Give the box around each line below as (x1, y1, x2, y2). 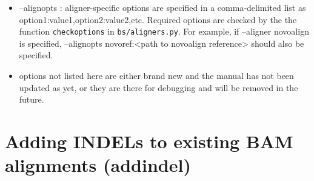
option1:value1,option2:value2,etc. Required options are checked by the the (19, 13, 297, 26)
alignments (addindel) (5, 152, 191, 177)
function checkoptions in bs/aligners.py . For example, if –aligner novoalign (19, 25, 309, 38)
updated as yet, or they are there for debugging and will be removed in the (19, 81, 298, 94)
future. (19, 93, 44, 106)
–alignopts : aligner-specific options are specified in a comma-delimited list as (19, 1, 306, 13)
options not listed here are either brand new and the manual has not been (19, 69, 294, 82)
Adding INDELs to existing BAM (5, 129, 293, 153)
